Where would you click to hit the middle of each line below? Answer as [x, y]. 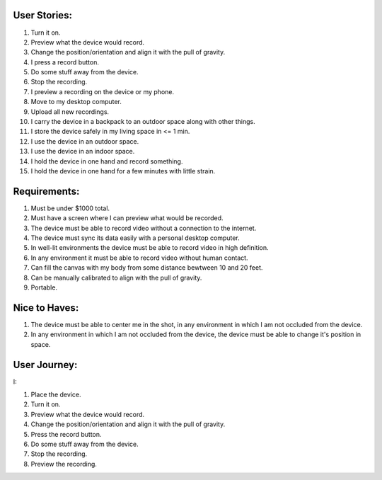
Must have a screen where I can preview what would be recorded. [127, 218]
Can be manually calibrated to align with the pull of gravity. [116, 278]
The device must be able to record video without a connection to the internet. [144, 228]
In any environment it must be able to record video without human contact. [139, 258]
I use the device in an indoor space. [83, 152]
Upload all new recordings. [70, 112]
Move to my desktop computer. [76, 102]
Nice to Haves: [46, 308]
